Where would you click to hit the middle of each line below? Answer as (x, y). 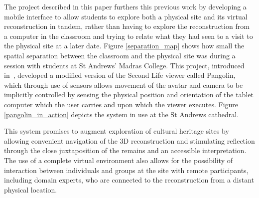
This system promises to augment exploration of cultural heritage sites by (117, 131)
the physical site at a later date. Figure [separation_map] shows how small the (124, 46)
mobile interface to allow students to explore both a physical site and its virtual (126, 16)
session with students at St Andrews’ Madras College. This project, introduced (124, 65)
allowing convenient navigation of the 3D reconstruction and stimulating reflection (129, 140)
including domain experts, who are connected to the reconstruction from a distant (129, 180)
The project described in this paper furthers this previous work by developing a (125, 6)
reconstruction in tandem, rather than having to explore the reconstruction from (127, 26)
